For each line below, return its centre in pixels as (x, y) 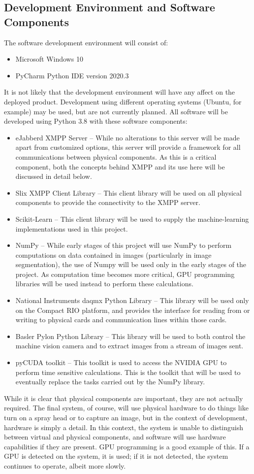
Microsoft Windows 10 (49, 59)
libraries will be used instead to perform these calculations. (104, 284)
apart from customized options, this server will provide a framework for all (128, 147)
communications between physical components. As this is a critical (116, 156)
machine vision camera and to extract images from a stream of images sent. (129, 346)
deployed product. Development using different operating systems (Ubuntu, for (123, 101)
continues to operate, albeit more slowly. (65, 465)
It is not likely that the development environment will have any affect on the (120, 92)
